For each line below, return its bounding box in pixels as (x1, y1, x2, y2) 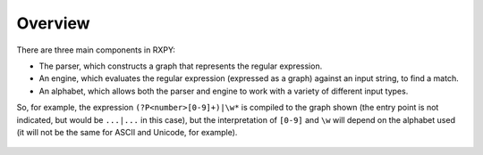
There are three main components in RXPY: (16, 45, 176, 55)
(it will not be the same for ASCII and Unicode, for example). (16, 126, 238, 137)
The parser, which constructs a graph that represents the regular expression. (38, 61, 323, 71)
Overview (16, 13, 90, 33)
